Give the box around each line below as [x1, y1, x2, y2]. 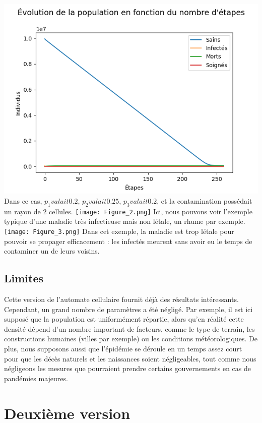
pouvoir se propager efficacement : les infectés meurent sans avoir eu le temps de [4, 235, 252, 246]
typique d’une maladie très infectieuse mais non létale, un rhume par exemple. [4, 216, 245, 226]
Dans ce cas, [4, 196, 42, 206]
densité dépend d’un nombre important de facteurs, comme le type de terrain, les [4, 323, 255, 334]
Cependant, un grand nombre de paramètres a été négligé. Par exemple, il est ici [4, 304, 253, 314]
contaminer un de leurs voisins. [4, 246, 100, 256]
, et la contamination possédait [157, 196, 252, 206]
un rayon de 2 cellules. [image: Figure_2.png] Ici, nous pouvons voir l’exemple [4, 206, 252, 216]
